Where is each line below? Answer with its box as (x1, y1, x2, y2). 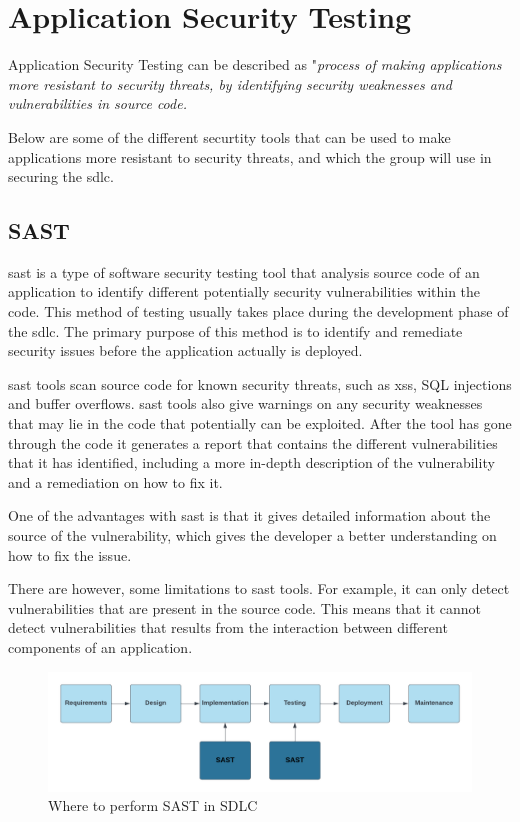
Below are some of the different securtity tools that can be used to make (8, 126, 451, 147)
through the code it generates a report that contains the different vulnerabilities (8, 432, 498, 453)
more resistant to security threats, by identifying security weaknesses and (8, 73, 452, 94)
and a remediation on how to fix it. (8, 471, 223, 492)
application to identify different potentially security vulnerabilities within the (8, 281, 481, 302)
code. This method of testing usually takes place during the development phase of (8, 301, 509, 322)
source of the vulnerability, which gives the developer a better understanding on (8, 525, 497, 546)
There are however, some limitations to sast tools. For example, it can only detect (8, 578, 510, 599)
